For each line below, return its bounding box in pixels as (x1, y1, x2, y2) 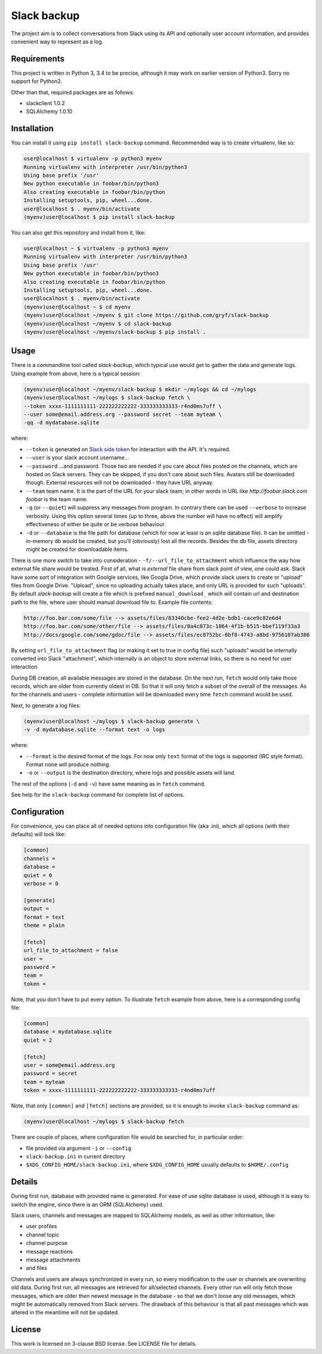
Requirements (11, 54, 65, 64)
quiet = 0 (23, 872, 52, 878)
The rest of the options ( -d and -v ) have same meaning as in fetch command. (11, 780, 206, 787)
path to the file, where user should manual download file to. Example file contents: (11, 599, 213, 606)
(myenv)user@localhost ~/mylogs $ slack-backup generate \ (23, 718, 200, 724)
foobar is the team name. (26, 496, 88, 503)
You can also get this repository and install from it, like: (11, 229, 146, 236)
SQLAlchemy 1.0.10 (26, 108, 73, 115)
